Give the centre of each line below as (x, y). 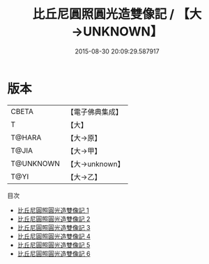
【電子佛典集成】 (95, 112)
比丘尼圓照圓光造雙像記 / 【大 (117, 14)
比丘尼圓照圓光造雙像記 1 (53, 210)
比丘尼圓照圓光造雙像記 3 (54, 227)
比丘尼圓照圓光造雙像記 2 (54, 219)
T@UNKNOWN (36, 163)
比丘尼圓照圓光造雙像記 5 (54, 245)
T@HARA (26, 138)
